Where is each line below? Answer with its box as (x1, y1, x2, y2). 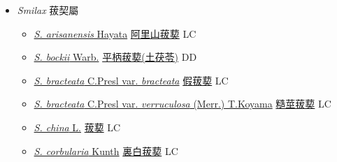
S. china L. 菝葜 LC (34, 119, 121, 134)
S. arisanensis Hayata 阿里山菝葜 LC (34, 26, 196, 40)
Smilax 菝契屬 (17, 3, 79, 17)
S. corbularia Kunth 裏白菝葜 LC (34, 143, 178, 158)
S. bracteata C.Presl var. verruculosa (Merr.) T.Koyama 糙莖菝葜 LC (34, 96, 331, 111)
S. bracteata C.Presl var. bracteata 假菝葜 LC (34, 73, 229, 87)
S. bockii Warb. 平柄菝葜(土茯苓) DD (34, 50, 197, 64)
